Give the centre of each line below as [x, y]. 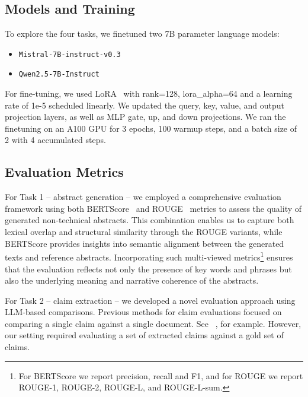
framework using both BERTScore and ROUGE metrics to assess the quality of [153, 208]
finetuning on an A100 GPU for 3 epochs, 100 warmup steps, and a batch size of [151, 128]
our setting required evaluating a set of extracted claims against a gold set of [144, 335]
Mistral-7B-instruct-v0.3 [70, 54]
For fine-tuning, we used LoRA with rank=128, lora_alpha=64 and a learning [149, 93]
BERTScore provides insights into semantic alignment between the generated [145, 243]
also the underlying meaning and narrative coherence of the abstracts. [132, 280]
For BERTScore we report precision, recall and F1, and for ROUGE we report [161, 375]
